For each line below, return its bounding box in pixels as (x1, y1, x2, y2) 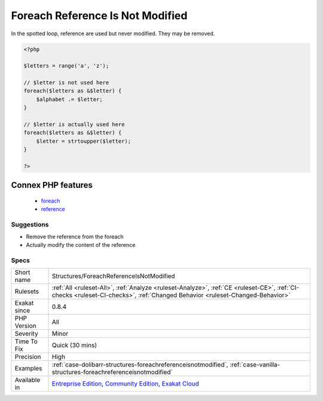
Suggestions (11, 221, 49, 229)
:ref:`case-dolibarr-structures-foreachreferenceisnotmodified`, (51, 360, 228, 369)
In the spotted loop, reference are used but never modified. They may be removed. (11, 30, 215, 37)
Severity (14, 329, 38, 338)
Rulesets (14, 287, 39, 296)
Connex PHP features (11, 180, 93, 191)
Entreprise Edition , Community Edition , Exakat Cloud (51, 379, 200, 388)
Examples (14, 365, 42, 373)
